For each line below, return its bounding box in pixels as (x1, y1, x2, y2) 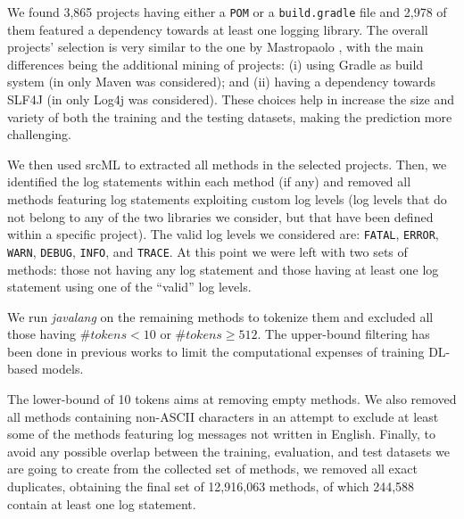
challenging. (7, 125, 71, 144)
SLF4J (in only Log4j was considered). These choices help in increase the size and (7, 90, 454, 109)
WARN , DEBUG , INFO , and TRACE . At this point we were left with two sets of (7, 242, 408, 260)
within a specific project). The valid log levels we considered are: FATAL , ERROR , (7, 225, 439, 243)
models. (41, 359, 84, 378)
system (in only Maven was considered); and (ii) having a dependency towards (7, 72, 435, 91)
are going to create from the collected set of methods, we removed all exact (7, 459, 418, 478)
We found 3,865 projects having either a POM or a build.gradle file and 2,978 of (7, 3, 447, 21)
